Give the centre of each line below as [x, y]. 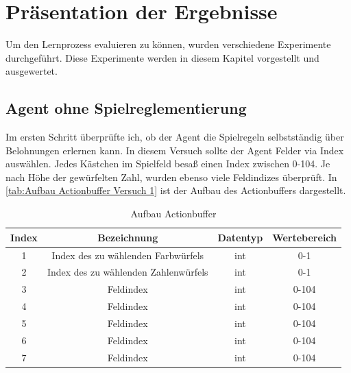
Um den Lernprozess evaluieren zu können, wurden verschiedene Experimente [168, 44]
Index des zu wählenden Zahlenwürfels [128, 272]
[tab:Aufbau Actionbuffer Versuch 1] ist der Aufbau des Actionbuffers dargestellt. [176, 190]
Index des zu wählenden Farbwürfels [128, 255]
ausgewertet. [32, 71]
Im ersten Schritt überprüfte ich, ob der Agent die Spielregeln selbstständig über [175, 137]
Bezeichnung [128, 237]
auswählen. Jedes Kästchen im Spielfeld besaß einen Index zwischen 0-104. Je [168, 164]
